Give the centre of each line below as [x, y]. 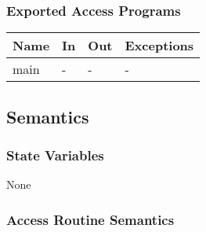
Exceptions [159, 46]
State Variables [55, 155]
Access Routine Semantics [90, 219]
